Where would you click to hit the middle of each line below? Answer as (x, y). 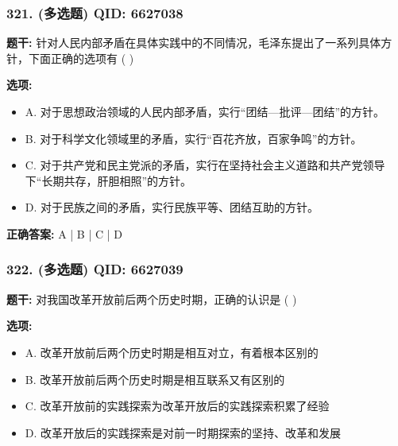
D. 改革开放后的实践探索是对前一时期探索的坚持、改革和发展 (183, 432)
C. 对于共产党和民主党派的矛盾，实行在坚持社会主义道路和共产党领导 (205, 165)
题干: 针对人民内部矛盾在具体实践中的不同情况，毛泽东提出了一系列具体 (194, 43)
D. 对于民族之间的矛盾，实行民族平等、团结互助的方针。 (172, 207)
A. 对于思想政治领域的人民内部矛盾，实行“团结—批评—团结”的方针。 (205, 111)
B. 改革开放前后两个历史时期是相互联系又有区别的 (155, 379)
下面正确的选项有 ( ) (81, 58)
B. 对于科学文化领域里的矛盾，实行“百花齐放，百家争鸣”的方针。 (193, 138)
